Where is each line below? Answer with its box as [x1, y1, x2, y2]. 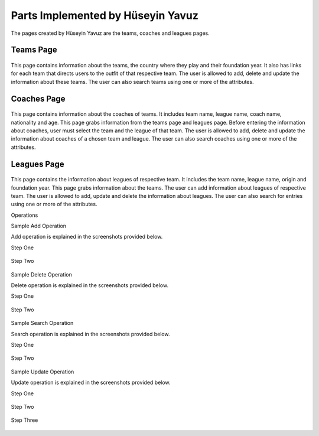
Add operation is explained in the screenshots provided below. [11, 233, 163, 240]
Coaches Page [11, 93, 66, 103]
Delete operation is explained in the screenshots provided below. [11, 282, 168, 289]
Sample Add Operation [11, 222, 67, 230]
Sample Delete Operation [11, 271, 72, 278]
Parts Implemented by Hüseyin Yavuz [11, 9, 199, 22]
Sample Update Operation [11, 368, 74, 375]
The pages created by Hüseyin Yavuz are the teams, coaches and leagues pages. [11, 30, 210, 37]
